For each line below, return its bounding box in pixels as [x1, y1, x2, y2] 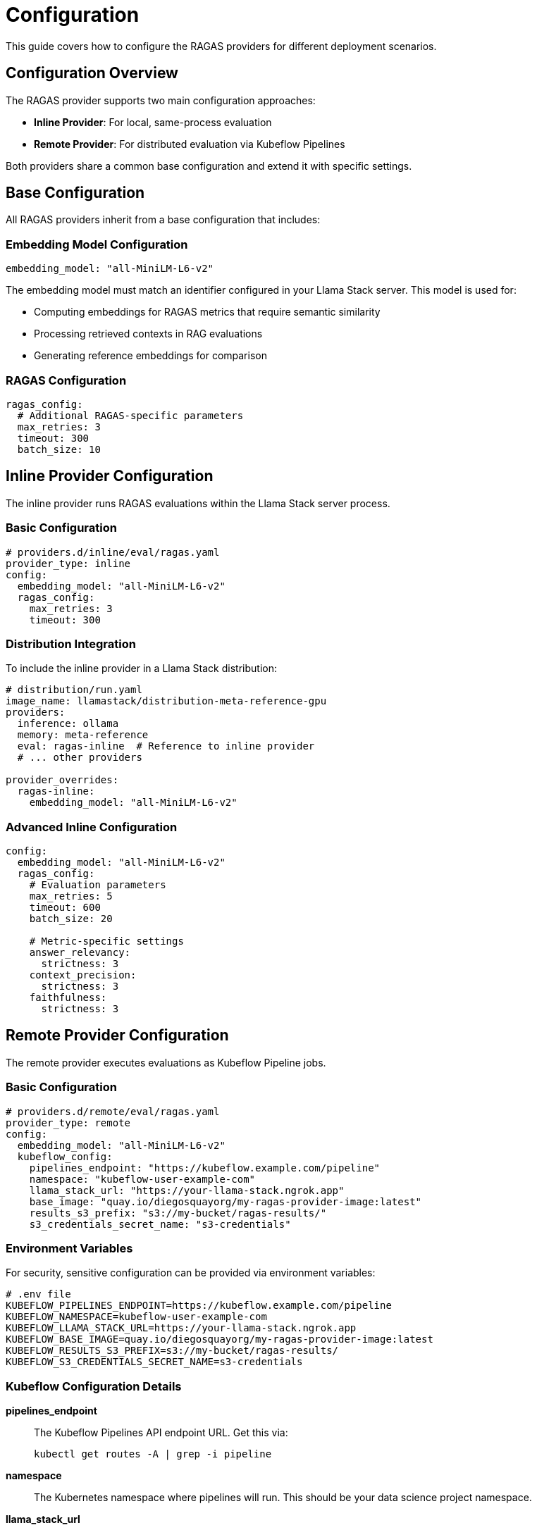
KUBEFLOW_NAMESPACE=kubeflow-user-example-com [6, 1311, 267, 1323]
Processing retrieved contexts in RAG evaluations [34, 328, 263, 340]
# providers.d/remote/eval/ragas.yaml [6, 1105, 220, 1117]
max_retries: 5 [29, 890, 113, 902]
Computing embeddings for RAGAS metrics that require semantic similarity [34, 306, 381, 318]
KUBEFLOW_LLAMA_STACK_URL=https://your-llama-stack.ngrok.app [6, 1322, 357, 1334]
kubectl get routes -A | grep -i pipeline [34, 1448, 272, 1460]
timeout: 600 [29, 902, 101, 914]
